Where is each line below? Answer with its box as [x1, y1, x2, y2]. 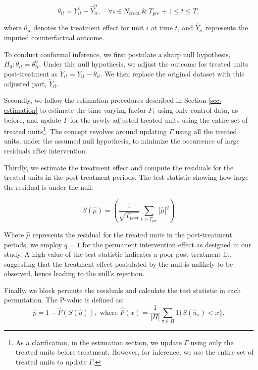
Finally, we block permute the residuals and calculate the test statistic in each [4, 285, 241, 295]
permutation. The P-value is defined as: [4, 295, 124, 305]
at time [151, 22, 173, 33]
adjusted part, [4, 78, 47, 88]
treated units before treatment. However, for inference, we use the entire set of [15, 347, 254, 357]
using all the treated [175, 126, 237, 136]
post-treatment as [4, 68, 58, 78]
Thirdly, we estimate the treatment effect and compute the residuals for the [4, 162, 234, 172]
